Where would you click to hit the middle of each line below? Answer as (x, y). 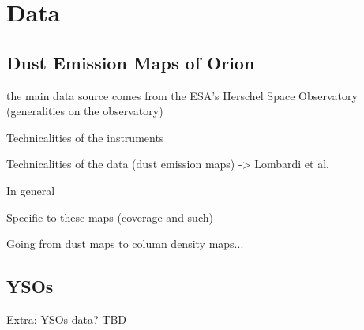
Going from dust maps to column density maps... (125, 244)
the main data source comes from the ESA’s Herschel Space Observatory (182, 95)
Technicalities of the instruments (85, 137)
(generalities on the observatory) (85, 111)
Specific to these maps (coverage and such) (110, 217)
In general (31, 190)
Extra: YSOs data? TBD (66, 319)
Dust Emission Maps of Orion (131, 62)
